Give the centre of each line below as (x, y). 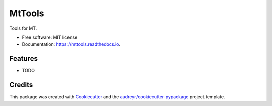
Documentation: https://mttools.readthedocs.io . (71, 44)
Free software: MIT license (50, 37)
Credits (21, 85)
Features (23, 59)
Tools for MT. (23, 28)
